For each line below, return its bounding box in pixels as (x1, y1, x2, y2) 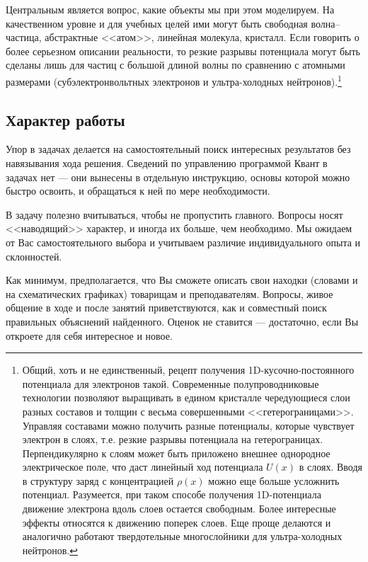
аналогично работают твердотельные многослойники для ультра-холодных (22, 529, 343, 544)
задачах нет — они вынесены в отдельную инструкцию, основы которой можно (6, 169, 350, 184)
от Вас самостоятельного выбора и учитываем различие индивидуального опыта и (6, 234, 361, 249)
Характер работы (6, 108, 125, 130)
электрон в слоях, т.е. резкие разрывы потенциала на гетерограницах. (22, 432, 323, 447)
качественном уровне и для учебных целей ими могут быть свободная (6, 16, 308, 30)
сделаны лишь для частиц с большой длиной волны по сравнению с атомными (6, 57, 345, 72)
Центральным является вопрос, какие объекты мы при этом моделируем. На (6, 2, 335, 16)
